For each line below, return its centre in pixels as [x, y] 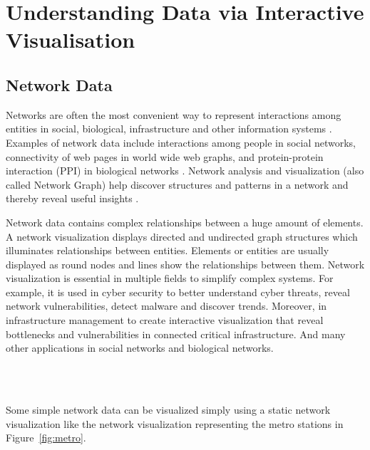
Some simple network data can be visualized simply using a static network [168, 410]
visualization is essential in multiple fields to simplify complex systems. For [170, 278]
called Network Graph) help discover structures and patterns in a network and [177, 184]
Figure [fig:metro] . [46, 438]
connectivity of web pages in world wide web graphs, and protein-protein [165, 156]
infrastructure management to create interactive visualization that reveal [165, 320]
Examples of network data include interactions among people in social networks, [181, 142]
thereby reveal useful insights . [72, 198]
